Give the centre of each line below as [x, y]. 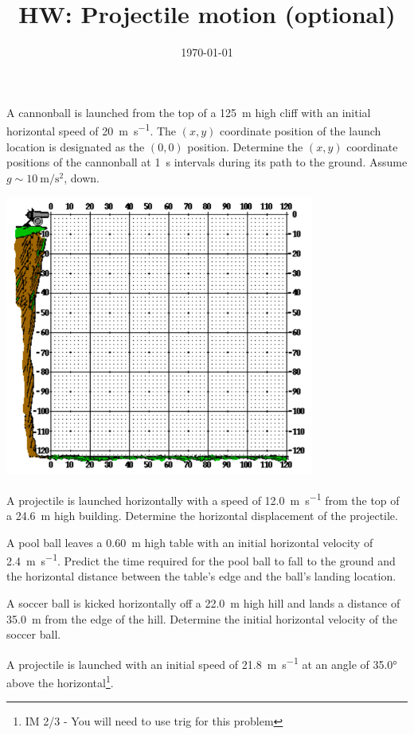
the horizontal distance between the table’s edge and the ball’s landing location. [201, 576]
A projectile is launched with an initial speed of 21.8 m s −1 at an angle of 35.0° [202, 663]
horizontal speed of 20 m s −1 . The [92, 129]
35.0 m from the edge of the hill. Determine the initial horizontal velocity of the [202, 618]
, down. [82, 177]
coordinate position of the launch [300, 130]
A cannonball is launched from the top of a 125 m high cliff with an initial [189, 112]
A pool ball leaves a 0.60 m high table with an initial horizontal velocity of [190, 542]
